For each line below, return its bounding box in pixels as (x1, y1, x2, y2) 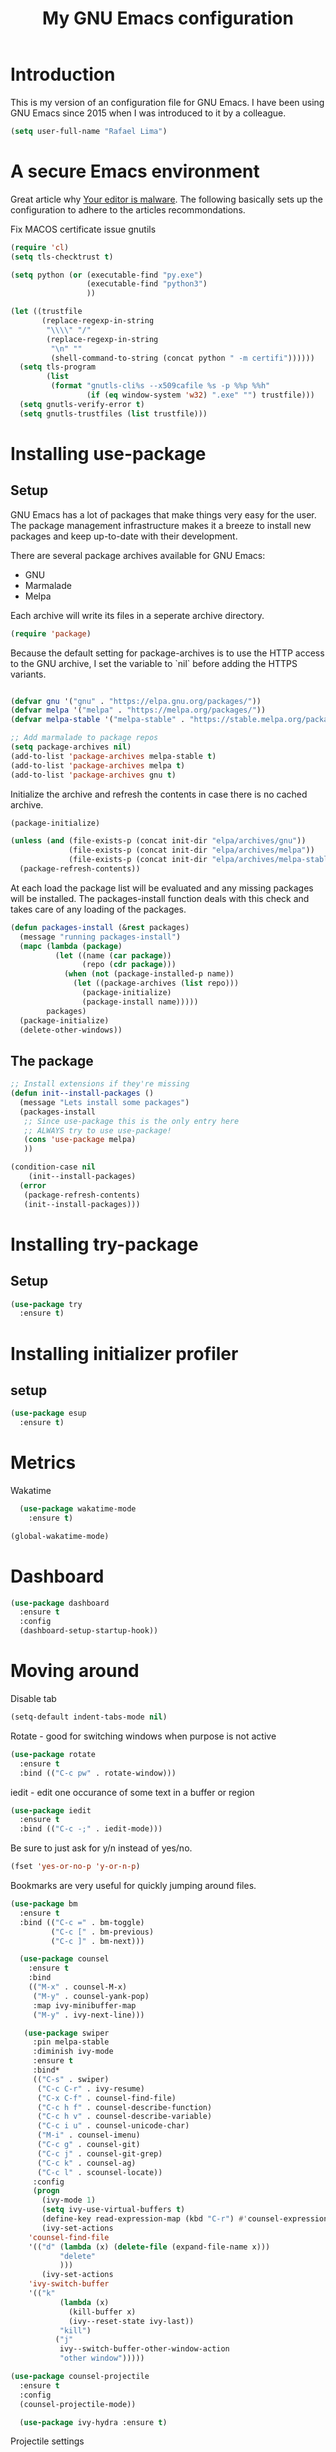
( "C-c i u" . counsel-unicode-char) (36, 2121, 190, 2131)
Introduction (10, 63, 116, 86)
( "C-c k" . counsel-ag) (36, 2158, 137, 2168)
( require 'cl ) (10, 242, 70, 252)
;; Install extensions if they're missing (10, 1079, 190, 1089)
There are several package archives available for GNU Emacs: (10, 549, 266, 561)
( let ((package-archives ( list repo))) (73, 978, 240, 989)
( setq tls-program (19, 362, 97, 372)
